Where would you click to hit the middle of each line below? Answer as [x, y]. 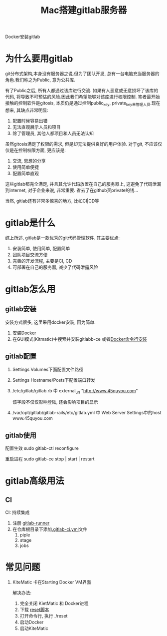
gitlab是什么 [30, 223]
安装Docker [24, 333]
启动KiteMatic [34, 628]
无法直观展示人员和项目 [36, 127]
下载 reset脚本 [34, 610]
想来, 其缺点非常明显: [27, 110]
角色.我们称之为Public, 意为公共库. [40, 80]
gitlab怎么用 [30, 289]
